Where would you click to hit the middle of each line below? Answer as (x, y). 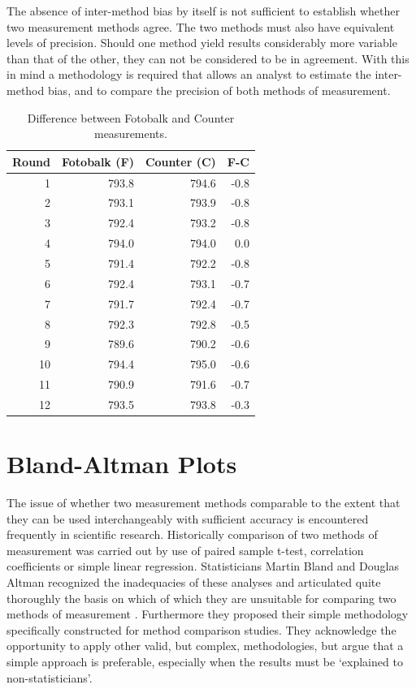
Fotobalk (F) (97, 161)
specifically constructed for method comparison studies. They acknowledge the (201, 629)
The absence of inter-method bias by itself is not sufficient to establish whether (203, 11)
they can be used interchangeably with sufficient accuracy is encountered (188, 518)
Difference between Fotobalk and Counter (131, 117)
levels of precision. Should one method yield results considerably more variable (202, 43)
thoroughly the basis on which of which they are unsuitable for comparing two (201, 598)
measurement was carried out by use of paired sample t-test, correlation (185, 550)
